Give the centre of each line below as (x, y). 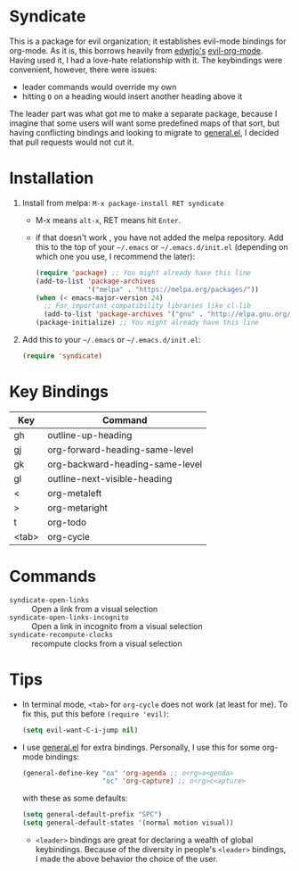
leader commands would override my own (99, 87)
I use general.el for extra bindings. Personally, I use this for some (141, 747)
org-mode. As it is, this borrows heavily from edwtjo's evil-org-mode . (136, 50)
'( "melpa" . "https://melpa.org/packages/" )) (174, 289)
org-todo (67, 522)
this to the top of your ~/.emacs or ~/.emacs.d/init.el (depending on (162, 246)
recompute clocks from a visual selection (107, 643)
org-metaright (78, 508)
